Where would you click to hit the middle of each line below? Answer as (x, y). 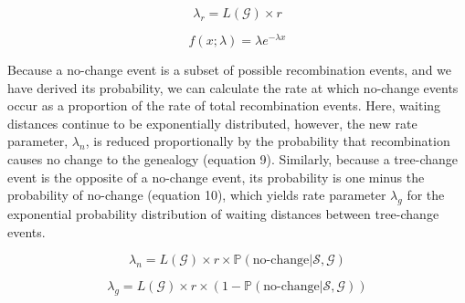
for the (426, 195)
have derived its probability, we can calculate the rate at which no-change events (233, 87)
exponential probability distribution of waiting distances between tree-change (223, 214)
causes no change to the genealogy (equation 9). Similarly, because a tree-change (232, 159)
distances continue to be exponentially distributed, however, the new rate (212, 123)
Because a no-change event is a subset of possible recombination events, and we (230, 70)
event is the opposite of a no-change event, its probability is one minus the (216, 177)
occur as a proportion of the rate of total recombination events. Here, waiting (224, 105)
